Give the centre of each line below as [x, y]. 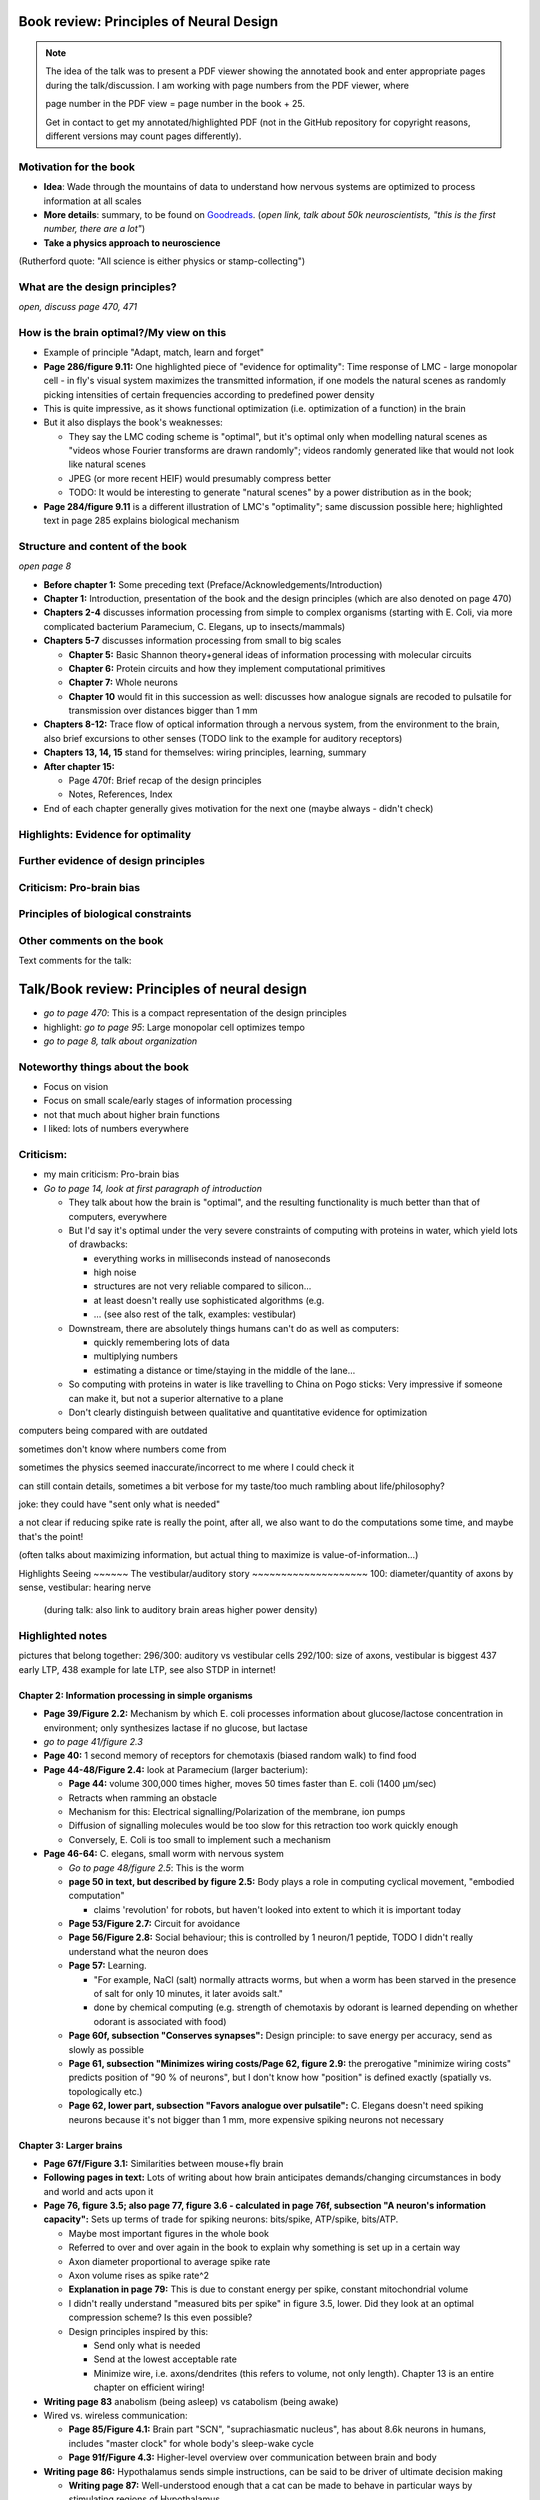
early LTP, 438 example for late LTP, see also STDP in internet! [147, 1669]
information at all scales [92, 201]
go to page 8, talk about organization [120, 1041]
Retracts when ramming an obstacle [142, 1797]
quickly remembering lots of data [161, 1342]
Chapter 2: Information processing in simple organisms [136, 1695]
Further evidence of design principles [111, 861]
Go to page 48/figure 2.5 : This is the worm [156, 1867]
